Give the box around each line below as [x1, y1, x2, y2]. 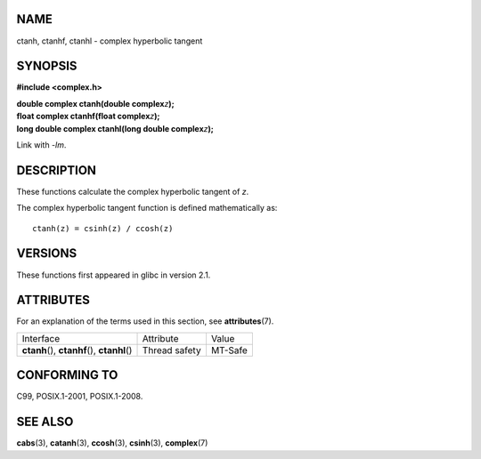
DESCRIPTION [16, 163, 97, 178]
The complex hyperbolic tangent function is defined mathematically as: [16, 203, 278, 213]
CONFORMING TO [16, 367, 118, 382]
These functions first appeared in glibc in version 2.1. [16, 270, 211, 280]
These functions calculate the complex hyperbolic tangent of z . [16, 186, 249, 197]
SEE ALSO [16, 415, 74, 430]
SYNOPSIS [16, 59, 77, 74]
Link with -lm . [16, 139, 67, 150]
